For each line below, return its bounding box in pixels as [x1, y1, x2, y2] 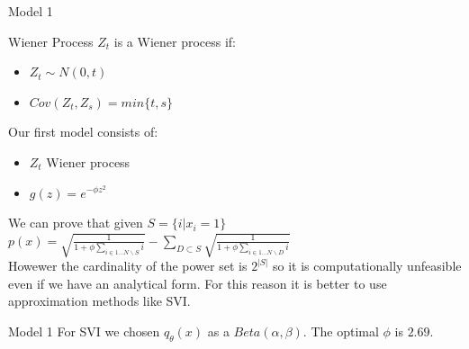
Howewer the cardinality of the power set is [8, 256, 248, 274]
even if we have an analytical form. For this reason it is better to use [8, 273, 387, 292]
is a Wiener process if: [113, 31, 236, 50]
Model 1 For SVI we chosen [8, 321, 160, 340]
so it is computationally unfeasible [273, 256, 462, 274]
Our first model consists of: [8, 122, 158, 141]
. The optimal [302, 321, 379, 340]
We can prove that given [8, 213, 143, 232]
